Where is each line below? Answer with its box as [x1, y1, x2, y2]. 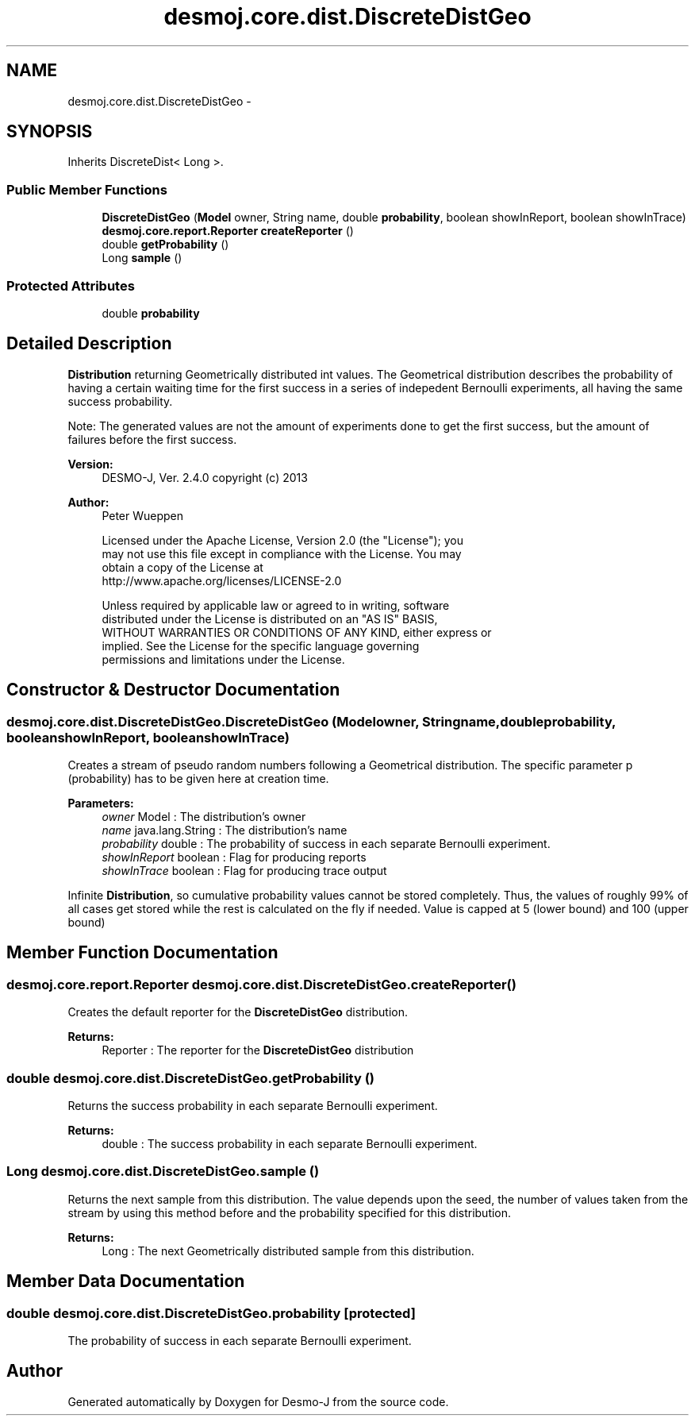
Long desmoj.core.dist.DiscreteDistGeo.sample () [6, 1163, 320, 1180]
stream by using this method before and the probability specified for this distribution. [67, 1205, 512, 1220]
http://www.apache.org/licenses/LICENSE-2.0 [102, 573, 342, 588]
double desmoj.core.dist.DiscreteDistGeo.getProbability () [6, 1069, 375, 1086]
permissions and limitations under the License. [102, 652, 345, 666]
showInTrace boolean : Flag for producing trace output [102, 864, 387, 877]
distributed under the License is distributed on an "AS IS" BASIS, [102, 611, 438, 626]
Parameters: [67, 796, 134, 810]
